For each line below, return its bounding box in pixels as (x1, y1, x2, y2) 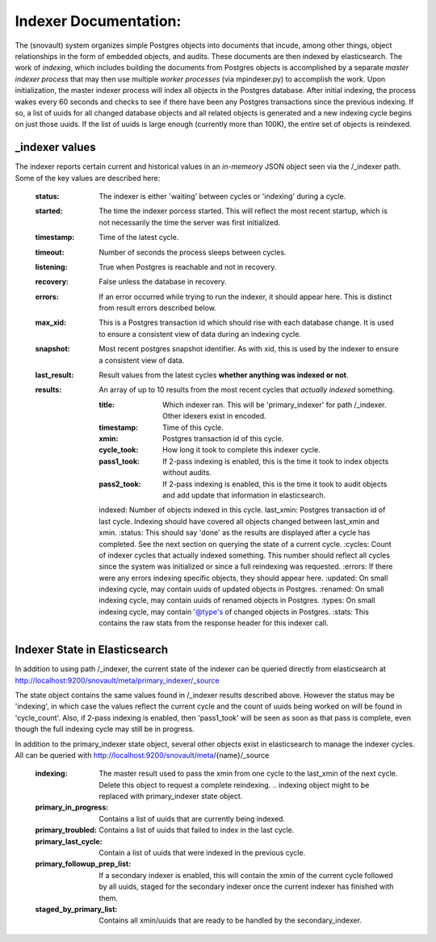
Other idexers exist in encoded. (162, 411, 266, 421)
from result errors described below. (99, 303, 217, 313)
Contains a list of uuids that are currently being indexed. (99, 814, 286, 823)
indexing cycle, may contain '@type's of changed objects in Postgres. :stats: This (99, 607, 369, 616)
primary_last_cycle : (35, 836, 103, 846)
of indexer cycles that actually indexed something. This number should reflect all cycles (99, 550, 391, 560)
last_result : (35, 370, 74, 380)
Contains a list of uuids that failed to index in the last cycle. (99, 825, 295, 835)
